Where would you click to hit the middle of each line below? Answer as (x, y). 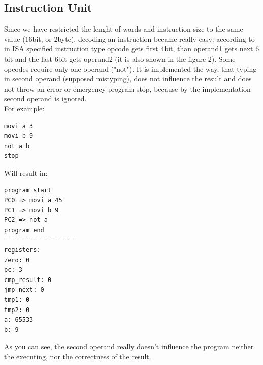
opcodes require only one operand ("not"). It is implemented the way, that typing (130, 68)
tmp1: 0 (17, 300)
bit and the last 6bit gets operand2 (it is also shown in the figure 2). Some (120, 58)
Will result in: (26, 172)
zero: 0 (17, 260)
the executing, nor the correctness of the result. (78, 357)
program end (24, 230)
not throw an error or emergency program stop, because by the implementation (127, 88)
